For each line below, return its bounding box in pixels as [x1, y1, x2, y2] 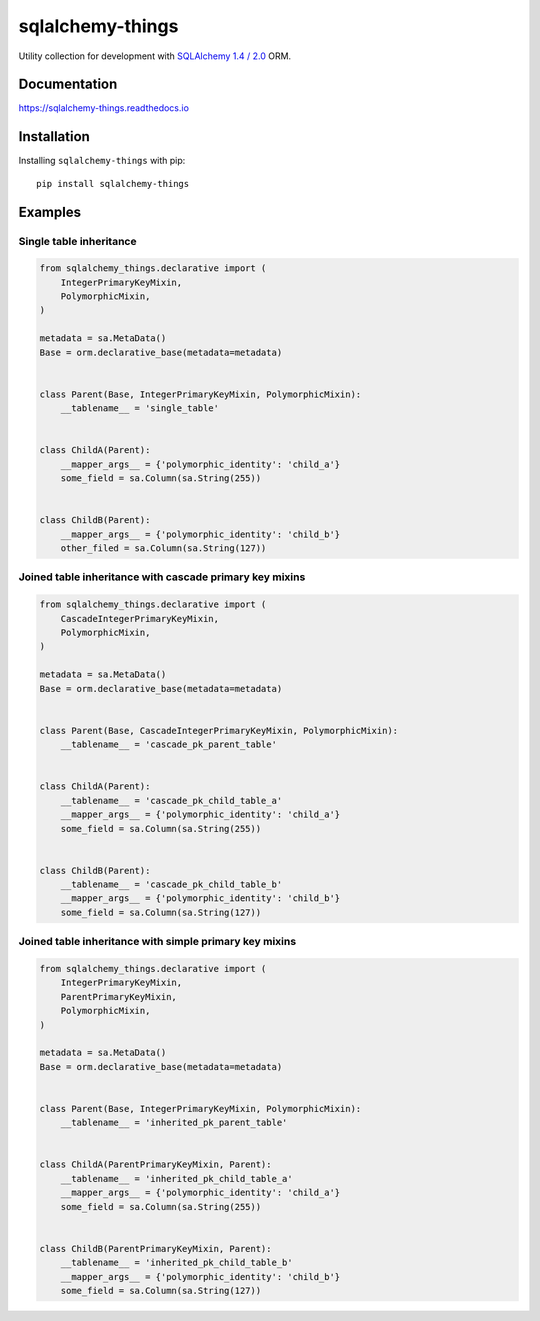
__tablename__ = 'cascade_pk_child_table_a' [60, 795, 283, 806]
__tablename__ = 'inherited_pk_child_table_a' [60, 1173, 294, 1184]
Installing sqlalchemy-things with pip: [18, 155, 186, 167]
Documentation [18, 76, 118, 93]
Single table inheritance [18, 234, 137, 248]
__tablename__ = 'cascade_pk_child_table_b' [60, 879, 283, 890]
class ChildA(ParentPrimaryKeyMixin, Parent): [39, 1159, 272, 1170]
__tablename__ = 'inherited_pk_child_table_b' [60, 1257, 294, 1269]
